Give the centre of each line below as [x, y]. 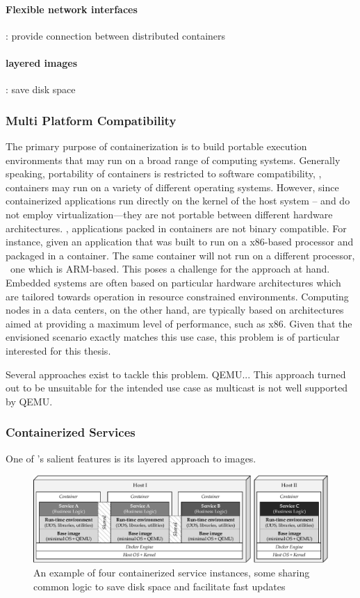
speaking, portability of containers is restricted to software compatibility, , [164, 173]
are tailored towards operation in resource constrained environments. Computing [177, 296]
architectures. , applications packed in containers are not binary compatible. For [176, 228]
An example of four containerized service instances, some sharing [172, 572]
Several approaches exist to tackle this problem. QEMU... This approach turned [176, 374]
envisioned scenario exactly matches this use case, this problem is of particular [173, 337]
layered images [42, 62]
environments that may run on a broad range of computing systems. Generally [173, 160]
